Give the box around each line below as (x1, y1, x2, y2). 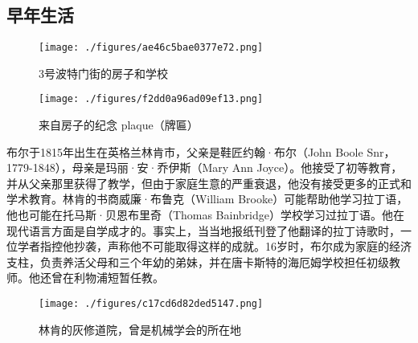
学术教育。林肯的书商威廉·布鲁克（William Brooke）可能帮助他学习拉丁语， (6, 190, 408, 207)
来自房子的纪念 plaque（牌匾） (39, 116, 199, 133)
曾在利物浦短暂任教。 (51, 269, 164, 286)
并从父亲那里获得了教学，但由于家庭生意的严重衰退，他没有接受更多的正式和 (6, 174, 412, 191)
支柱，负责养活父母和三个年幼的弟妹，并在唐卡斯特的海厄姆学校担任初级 (6, 253, 389, 270)
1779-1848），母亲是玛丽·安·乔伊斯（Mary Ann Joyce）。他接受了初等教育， (6, 159, 403, 176)
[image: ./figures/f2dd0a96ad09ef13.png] (39, 93, 264, 105)
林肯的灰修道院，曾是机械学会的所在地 (39, 321, 241, 337)
